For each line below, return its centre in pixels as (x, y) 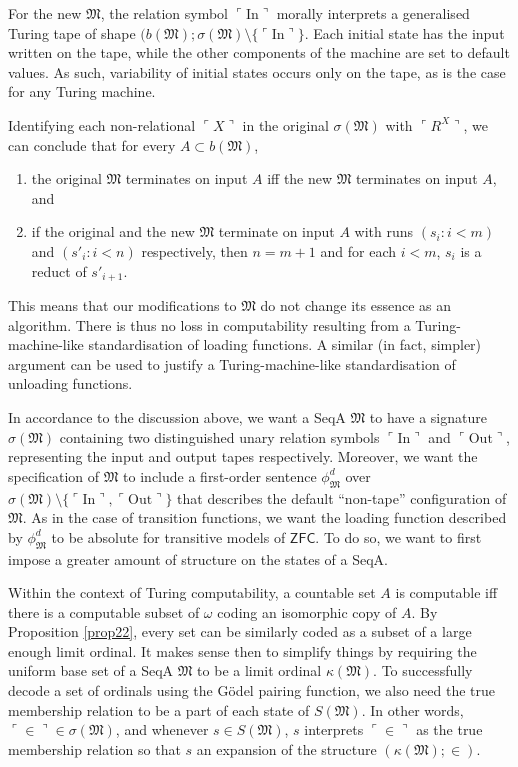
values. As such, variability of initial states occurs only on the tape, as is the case (257, 71)
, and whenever (162, 729)
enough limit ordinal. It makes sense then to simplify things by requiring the (242, 650)
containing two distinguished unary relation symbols (219, 436)
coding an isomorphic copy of (307, 611)
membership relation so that (94, 748)
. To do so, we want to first (398, 536)
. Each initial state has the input (404, 32)
